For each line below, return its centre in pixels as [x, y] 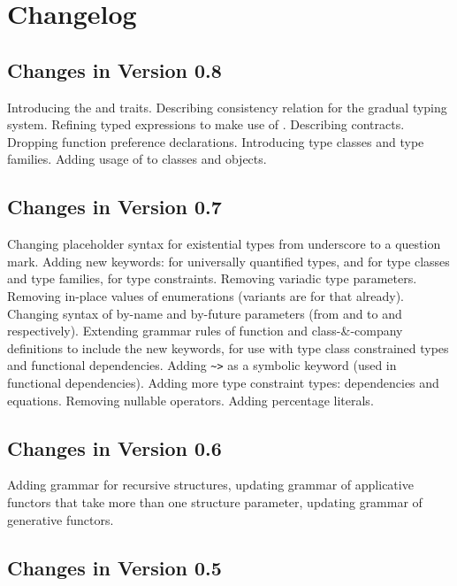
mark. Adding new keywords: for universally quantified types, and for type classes [228, 261]
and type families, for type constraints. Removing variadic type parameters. [212, 278]
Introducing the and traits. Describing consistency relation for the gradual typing [227, 107]
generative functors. [61, 519]
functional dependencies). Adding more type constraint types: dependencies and [223, 382]
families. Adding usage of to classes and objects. [137, 159]
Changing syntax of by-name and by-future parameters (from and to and [205, 313]
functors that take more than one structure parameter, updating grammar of [215, 501]
